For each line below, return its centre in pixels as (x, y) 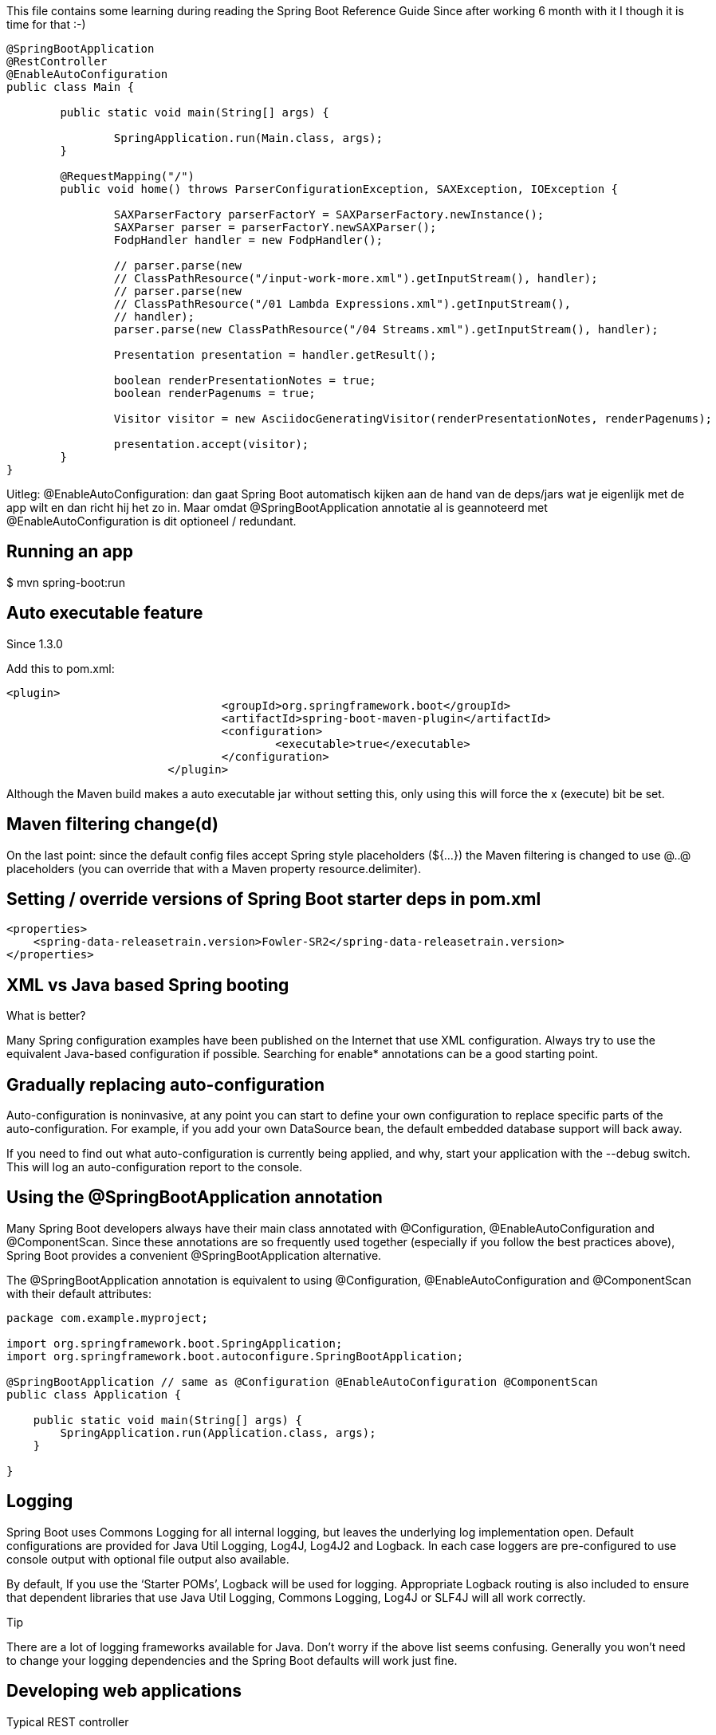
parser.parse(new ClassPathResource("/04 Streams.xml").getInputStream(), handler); (386, 329)
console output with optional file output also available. (148, 1559)
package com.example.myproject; (107, 1318)
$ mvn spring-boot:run (66, 582)
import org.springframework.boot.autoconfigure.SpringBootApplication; (235, 1356)
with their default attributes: (79, 1293)
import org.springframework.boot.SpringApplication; (175, 1343)
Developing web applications (124, 1691)
